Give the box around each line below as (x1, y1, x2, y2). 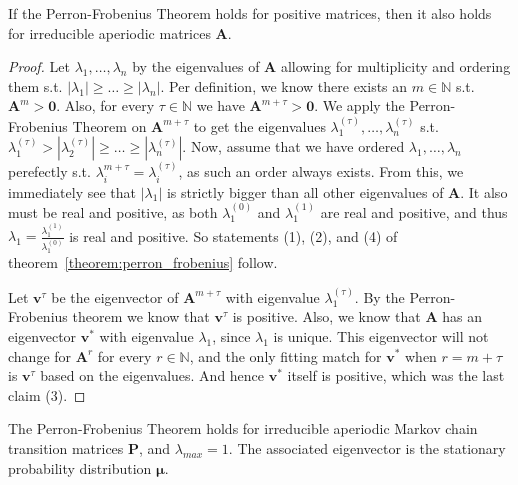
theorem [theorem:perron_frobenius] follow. (8, 252, 278, 273)
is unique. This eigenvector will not (273, 325, 489, 346)
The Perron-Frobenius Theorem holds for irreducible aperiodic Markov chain (8, 418, 478, 439)
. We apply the (314, 95, 405, 116)
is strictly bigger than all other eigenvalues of (166, 181, 444, 202)
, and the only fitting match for (189, 345, 382, 366)
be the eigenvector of (51, 286, 179, 307)
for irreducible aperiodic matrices (8, 22, 211, 43)
